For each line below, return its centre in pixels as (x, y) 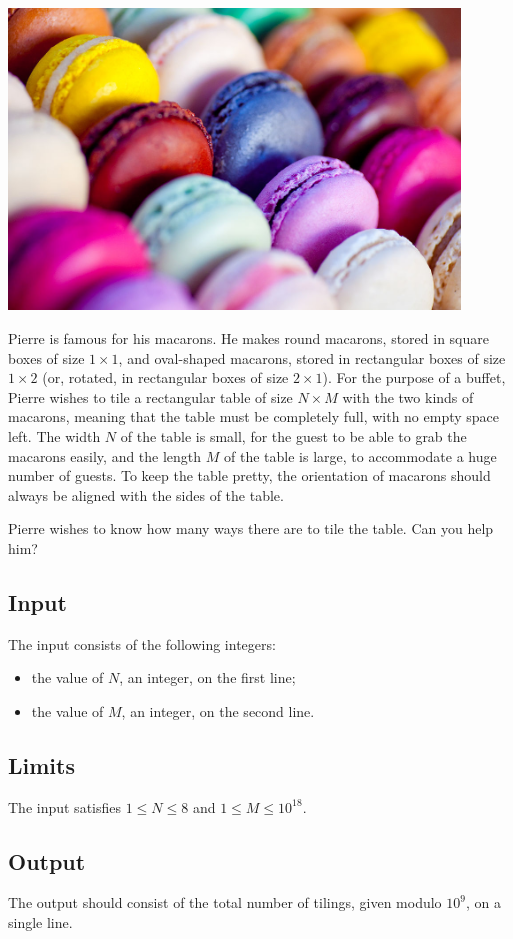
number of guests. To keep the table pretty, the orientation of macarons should (249, 475)
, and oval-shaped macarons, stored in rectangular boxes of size (312, 357)
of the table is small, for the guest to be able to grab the (293, 435)
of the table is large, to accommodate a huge (360, 455)
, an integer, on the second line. (218, 710)
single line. (40, 922)
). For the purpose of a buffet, (414, 377)
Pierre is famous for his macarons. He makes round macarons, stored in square (248, 337)
